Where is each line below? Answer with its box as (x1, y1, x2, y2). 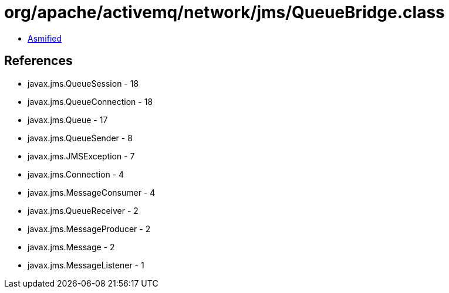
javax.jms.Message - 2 (28, 241, 115, 252)
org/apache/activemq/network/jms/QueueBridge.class (4, 2, 445, 22)
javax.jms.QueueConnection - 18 (28, 96, 153, 107)
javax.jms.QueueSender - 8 (28, 132, 133, 143)
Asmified (28, 33, 62, 43)
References (4, 53, 73, 69)
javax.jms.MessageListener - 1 (28, 260, 144, 270)
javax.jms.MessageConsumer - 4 (28, 187, 156, 197)
